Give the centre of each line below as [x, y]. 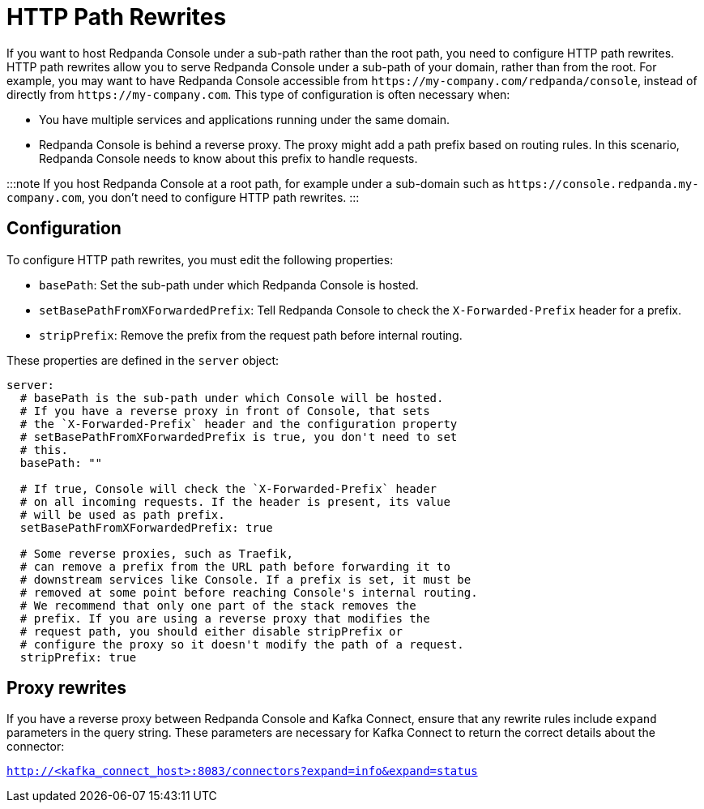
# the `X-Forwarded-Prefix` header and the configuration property [239, 424]
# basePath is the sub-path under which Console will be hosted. [232, 398]
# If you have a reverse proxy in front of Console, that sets [225, 411]
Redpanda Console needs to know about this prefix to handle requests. [228, 158]
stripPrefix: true [78, 657]
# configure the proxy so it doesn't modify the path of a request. [242, 644]
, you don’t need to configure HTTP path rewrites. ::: [220, 197]
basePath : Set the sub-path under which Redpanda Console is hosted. [229, 285]
